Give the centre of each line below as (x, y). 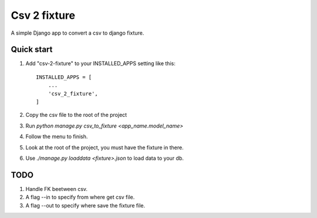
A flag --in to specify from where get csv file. (80, 197)
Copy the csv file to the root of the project (76, 115)
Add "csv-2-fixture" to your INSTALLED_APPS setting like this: (100, 63)
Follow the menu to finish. (57, 137)
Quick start (32, 50)
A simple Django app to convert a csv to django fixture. (77, 33)
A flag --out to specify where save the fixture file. (85, 205)
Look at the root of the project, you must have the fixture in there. (105, 147)
